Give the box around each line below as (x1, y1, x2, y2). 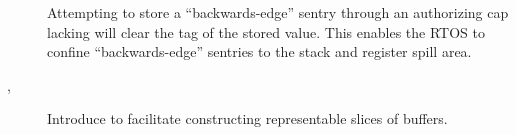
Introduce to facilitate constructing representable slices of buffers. (47, 108, 448, 129)
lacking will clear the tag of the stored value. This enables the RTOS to (47, 21, 485, 42)
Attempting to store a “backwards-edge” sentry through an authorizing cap (47, 2, 509, 22)
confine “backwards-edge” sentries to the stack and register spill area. (47, 41, 472, 62)
